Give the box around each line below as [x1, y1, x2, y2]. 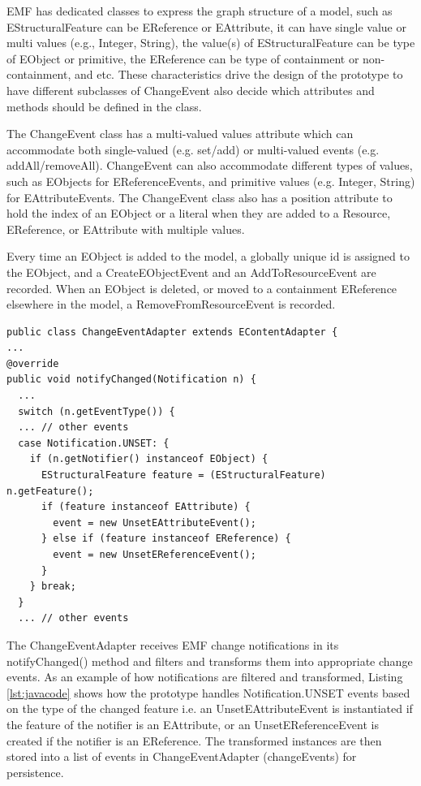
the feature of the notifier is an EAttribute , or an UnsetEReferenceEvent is [6, 715, 379, 732]
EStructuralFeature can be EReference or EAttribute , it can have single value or [6, 18, 406, 35]
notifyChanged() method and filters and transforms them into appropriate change [6, 652, 413, 669]
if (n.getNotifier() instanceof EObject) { [29, 453, 268, 465]
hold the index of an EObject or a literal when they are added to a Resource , [6, 205, 391, 222]
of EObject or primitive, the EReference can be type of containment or [6, 50, 359, 67]
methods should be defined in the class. [6, 97, 202, 114]
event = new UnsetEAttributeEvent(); [53, 516, 256, 529]
